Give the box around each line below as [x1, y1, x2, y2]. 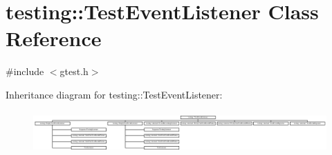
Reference [6, 24, 102, 52]
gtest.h [59, 64, 89, 79]
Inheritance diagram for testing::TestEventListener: [6, 87, 223, 101]
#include [6, 64, 44, 79]
